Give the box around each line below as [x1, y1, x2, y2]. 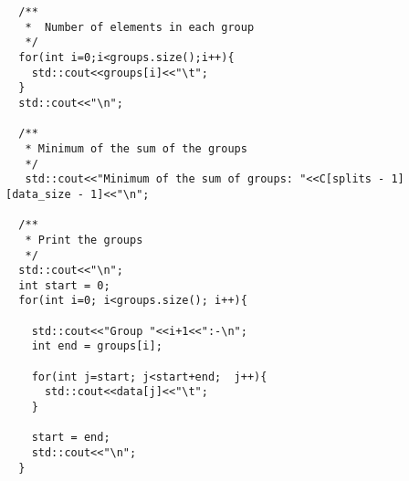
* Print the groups [25, 233, 143, 246]
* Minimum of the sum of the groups [25, 141, 247, 155]
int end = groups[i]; [31, 340, 163, 353]
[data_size [5, 187, 71, 201]
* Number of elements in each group [25, 20, 255, 34]
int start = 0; [18, 278, 110, 292]
